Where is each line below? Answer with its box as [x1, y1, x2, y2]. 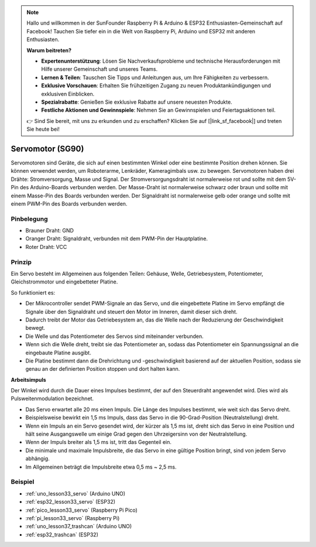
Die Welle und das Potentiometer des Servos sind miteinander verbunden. [25, 333, 204, 340]
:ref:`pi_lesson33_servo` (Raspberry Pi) [25, 514, 120, 521]
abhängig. [25, 455, 50, 462]
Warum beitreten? [26, 47, 72, 54]
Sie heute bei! [26, 126, 60, 133]
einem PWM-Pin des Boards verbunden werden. [11, 200, 128, 207]
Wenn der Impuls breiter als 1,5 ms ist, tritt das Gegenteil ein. [25, 439, 172, 446]
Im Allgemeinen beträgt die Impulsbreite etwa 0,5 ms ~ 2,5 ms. [25, 463, 177, 470]
